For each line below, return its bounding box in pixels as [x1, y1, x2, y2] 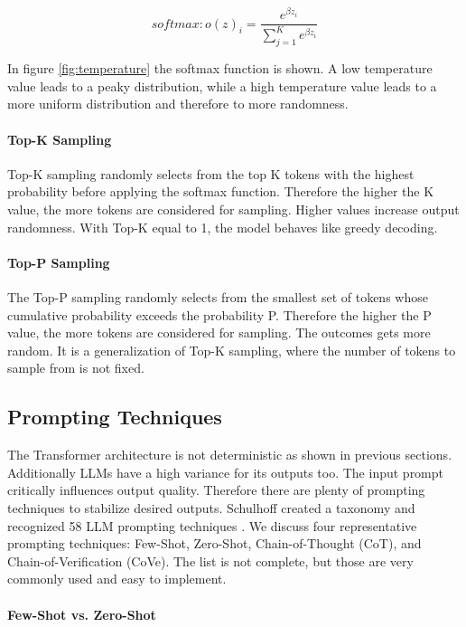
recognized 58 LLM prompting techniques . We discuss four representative [7, 516, 417, 535]
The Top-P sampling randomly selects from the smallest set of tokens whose [7, 288, 428, 307]
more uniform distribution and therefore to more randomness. [7, 94, 349, 113]
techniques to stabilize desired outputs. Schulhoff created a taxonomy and [7, 498, 415, 517]
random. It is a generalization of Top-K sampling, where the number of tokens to [7, 340, 456, 359]
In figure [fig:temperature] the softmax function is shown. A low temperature [7, 59, 433, 78]
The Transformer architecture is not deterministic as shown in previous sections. [7, 445, 452, 464]
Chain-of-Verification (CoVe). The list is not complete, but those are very [7, 551, 414, 570]
